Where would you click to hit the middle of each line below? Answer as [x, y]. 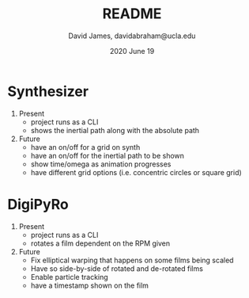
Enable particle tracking [69, 277]
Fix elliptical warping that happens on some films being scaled [132, 260]
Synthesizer [48, 91]
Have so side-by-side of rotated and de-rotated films [117, 268]
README [132, 14]
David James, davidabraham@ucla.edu [132, 36]
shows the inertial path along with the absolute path [115, 130]
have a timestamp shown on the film [90, 285]
